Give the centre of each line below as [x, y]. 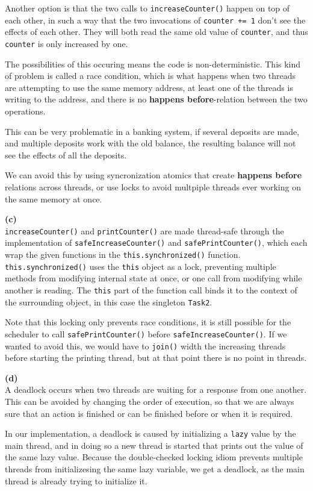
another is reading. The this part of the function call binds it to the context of [151, 289]
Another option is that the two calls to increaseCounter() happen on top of [147, 8]
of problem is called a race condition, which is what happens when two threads [150, 76]
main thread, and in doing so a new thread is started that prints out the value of [154, 445]
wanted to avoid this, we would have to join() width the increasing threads [145, 346]
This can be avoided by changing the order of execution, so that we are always [150, 401]
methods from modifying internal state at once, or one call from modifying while [153, 278]
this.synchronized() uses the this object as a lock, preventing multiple [141, 266]
